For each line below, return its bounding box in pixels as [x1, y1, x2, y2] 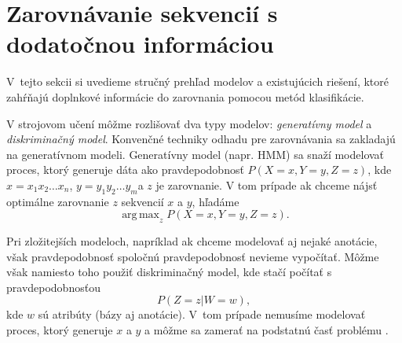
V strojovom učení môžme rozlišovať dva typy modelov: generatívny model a [6, 115, 372, 131]
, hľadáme [192, 193, 239, 209]
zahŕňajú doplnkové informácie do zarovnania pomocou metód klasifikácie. [6, 88, 364, 105]
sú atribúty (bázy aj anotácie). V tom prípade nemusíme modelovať [38, 306, 366, 323]
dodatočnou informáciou [6, 28, 274, 60]
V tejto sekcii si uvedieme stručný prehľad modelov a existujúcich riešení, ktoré [6, 73, 389, 90]
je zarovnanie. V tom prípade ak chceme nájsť [155, 176, 378, 193]
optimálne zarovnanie [6, 193, 109, 209]
